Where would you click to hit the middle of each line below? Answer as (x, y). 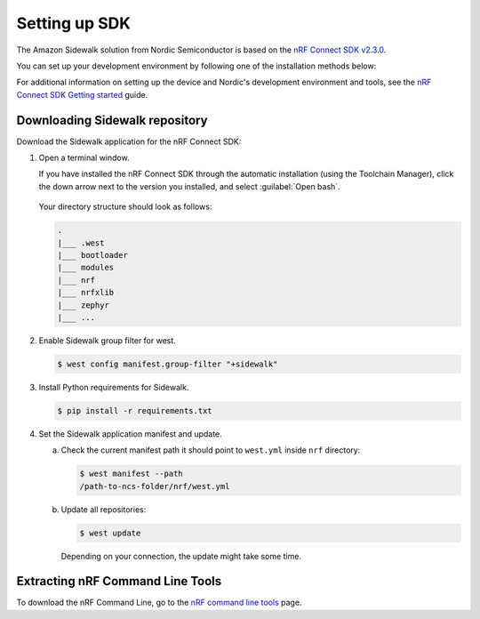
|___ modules (86, 268)
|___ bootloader (93, 255)
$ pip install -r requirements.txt (135, 410)
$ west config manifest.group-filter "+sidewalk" (168, 364)
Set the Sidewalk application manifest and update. (130, 434)
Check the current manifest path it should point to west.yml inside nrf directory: (211, 450)
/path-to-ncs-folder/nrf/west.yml (155, 486)
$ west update (110, 533)
